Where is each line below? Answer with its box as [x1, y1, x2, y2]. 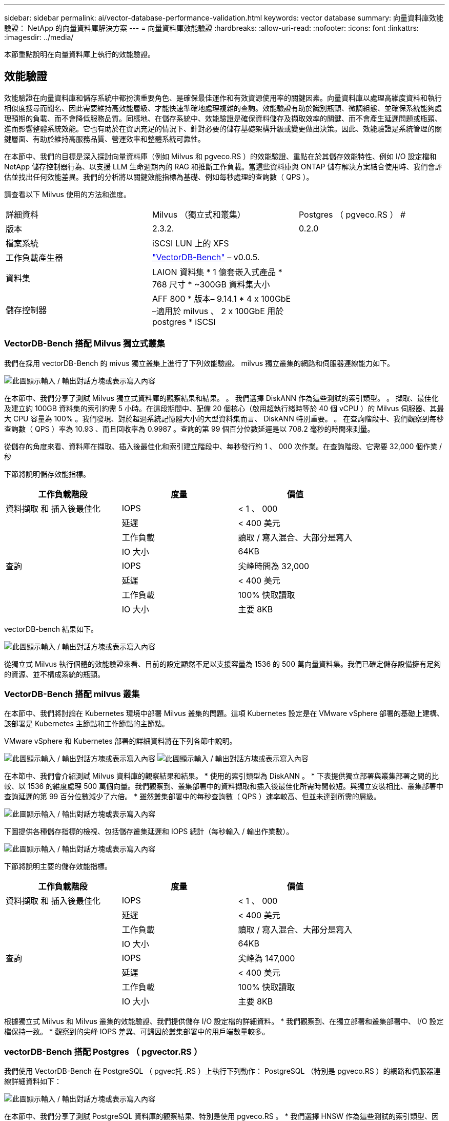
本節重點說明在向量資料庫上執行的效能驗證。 [4, 50, 155, 59]
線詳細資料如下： [4, 1077, 62, 1086]
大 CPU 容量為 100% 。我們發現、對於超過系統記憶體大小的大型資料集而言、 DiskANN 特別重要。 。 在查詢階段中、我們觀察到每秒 [4, 414, 444, 423]
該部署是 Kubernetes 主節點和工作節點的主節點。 [4, 719, 169, 728]
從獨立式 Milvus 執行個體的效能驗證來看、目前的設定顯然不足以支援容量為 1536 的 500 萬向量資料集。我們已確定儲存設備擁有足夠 [4, 659, 441, 668]
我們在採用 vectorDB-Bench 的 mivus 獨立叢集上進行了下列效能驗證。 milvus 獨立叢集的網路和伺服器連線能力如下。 [4, 358, 395, 368]
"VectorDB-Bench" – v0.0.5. [152, 252, 260, 262]
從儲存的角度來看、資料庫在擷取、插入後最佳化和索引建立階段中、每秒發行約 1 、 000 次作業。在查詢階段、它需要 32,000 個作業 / [4, 441, 442, 451]
